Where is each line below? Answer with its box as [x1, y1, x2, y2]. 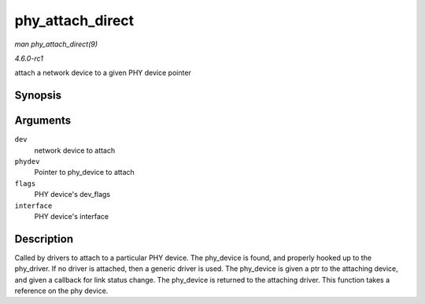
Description [14, 232, 74, 246]
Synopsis [14, 89, 62, 102]
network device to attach [34, 146, 116, 155]
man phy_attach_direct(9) [14, 39, 98, 49]
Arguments [14, 114, 72, 128]
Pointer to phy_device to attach [34, 168, 135, 177]
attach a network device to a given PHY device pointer [14, 68, 192, 78]
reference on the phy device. [14, 286, 109, 295]
